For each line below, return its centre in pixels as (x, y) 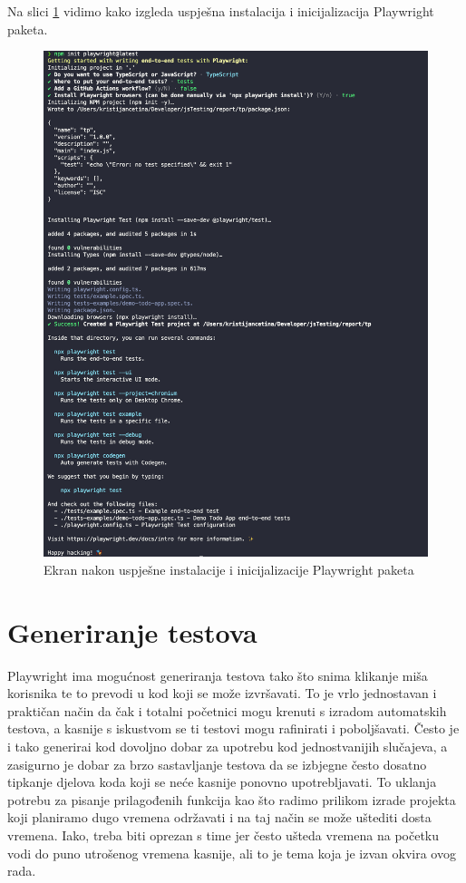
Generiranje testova (132, 631)
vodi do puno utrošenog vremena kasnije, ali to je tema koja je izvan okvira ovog (232, 853)
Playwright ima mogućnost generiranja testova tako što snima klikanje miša (218, 675)
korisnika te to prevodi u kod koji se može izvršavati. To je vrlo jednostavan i (222, 693)
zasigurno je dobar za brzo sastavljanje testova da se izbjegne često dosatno (217, 764)
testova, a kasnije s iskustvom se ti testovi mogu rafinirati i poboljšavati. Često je (233, 728)
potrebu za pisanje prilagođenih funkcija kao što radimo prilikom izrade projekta (232, 799)
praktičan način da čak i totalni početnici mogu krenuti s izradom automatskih (227, 710)
